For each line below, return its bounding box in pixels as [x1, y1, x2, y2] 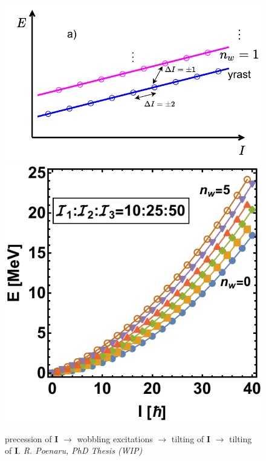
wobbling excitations [77, 432, 153, 445]
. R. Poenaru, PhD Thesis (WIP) [18, 444, 143, 457]
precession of [5, 432, 52, 445]
